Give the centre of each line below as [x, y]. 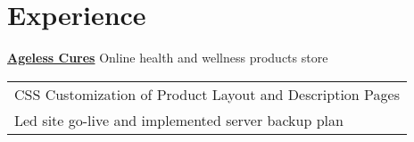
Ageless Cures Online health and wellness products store [168, 58]
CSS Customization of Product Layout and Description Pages [207, 94]
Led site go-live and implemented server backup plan [179, 120]
